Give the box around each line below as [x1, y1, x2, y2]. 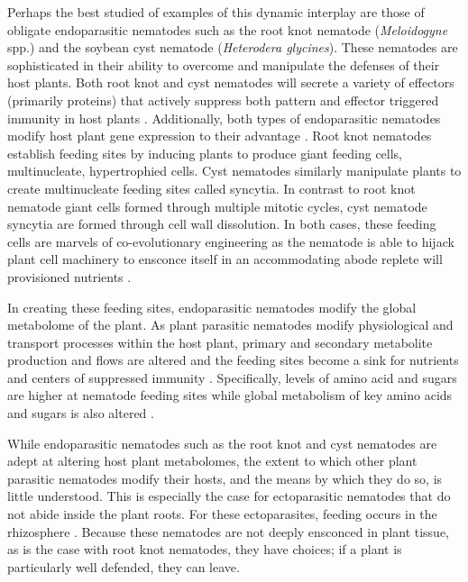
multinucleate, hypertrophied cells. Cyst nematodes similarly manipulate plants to [7, 161, 462, 180]
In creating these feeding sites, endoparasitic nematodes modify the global [7, 297, 417, 316]
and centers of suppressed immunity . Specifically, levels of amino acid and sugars [7, 368, 457, 386]
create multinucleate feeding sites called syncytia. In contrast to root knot [7, 178, 416, 197]
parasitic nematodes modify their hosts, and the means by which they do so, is [7, 468, 443, 487]
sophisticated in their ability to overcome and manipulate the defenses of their [7, 55, 440, 74]
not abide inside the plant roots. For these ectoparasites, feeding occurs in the [7, 505, 437, 523]
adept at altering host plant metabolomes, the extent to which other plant [7, 451, 418, 470]
